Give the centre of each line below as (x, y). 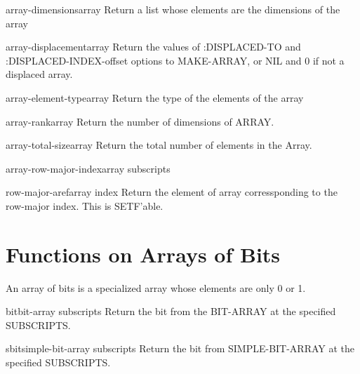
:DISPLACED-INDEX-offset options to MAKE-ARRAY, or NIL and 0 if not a (175, 60)
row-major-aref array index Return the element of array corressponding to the (172, 192)
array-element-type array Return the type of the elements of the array (155, 97)
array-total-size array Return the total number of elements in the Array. (159, 145)
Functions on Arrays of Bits (143, 254)
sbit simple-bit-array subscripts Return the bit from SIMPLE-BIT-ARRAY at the (180, 348)
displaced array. (39, 74)
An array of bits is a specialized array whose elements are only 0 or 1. (156, 287)
